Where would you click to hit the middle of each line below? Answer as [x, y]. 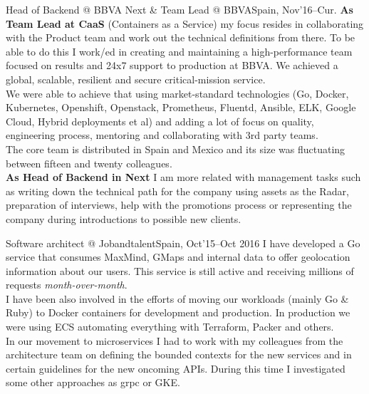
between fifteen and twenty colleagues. [89, 163]
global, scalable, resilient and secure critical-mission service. [136, 79]
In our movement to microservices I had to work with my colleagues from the [175, 340]
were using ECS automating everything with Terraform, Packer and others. [170, 327]
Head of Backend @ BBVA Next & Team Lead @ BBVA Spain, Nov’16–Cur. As [180, 9]
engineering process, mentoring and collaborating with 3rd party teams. [162, 135]
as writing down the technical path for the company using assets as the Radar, [177, 191]
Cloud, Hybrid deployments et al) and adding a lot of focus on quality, [160, 121]
